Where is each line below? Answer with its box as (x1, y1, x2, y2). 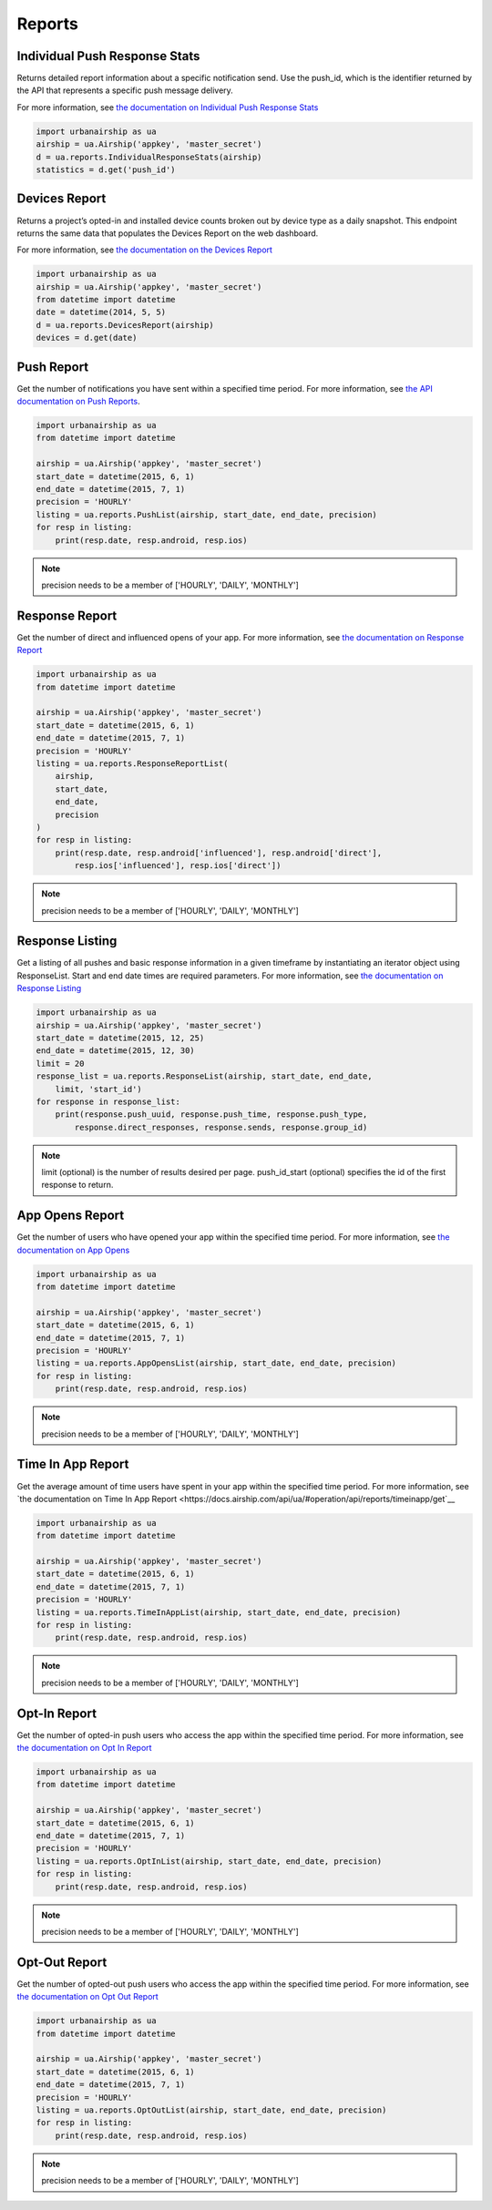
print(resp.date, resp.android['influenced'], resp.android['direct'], (55, 847, 383, 858)
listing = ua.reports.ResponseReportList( (36, 759, 229, 769)
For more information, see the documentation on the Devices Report (16, 244, 273, 255)
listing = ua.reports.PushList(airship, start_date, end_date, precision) (36, 509, 378, 519)
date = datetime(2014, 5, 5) (36, 307, 167, 318)
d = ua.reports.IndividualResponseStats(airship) (36, 151, 262, 162)
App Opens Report (16, 1208, 125, 1223)
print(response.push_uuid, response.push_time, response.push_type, (55, 1110, 368, 1120)
